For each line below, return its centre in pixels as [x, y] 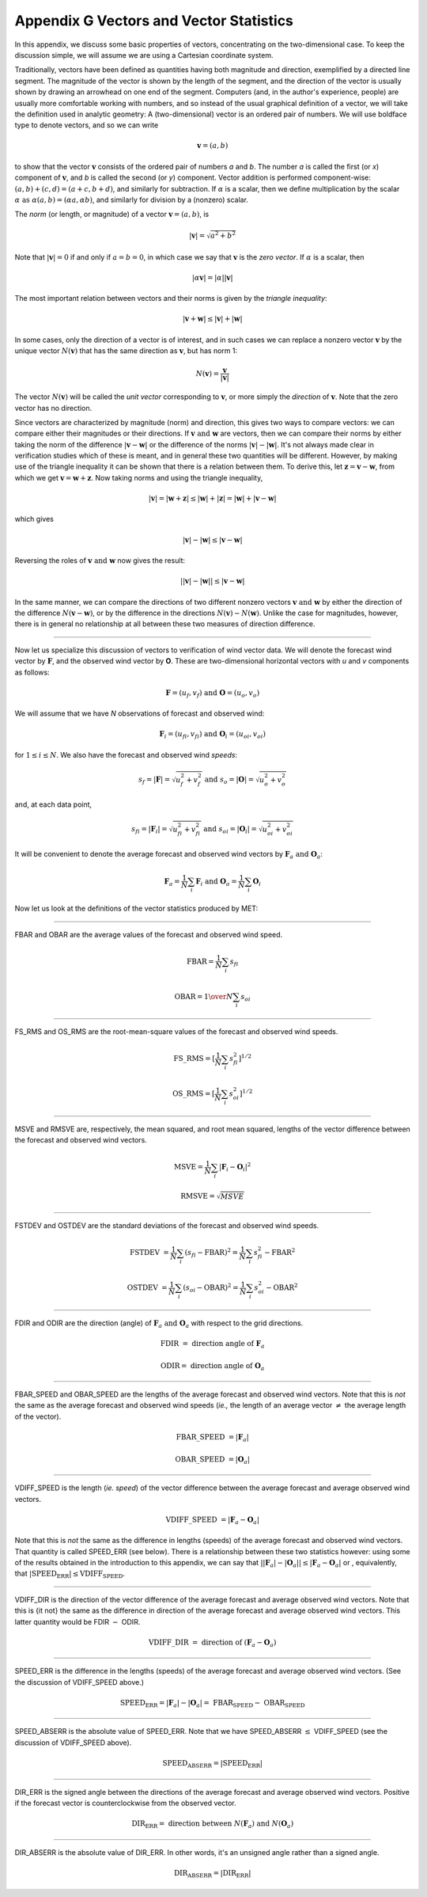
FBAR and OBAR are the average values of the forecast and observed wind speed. [149, 934]
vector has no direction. [53, 408]
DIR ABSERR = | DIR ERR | [213, 1874]
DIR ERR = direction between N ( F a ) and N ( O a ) [213, 1825]
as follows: [32, 672]
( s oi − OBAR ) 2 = [211, 1288]
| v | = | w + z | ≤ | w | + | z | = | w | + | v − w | [212, 498]
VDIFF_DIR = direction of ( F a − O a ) [212, 1643]
